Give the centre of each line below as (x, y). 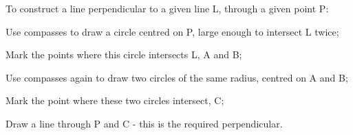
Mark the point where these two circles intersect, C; (115, 100)
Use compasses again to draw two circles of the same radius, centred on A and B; (177, 77)
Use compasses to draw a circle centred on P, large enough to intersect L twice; (172, 31)
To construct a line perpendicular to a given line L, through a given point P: (167, 8)
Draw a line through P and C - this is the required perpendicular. (144, 123)
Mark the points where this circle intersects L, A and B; (124, 54)
